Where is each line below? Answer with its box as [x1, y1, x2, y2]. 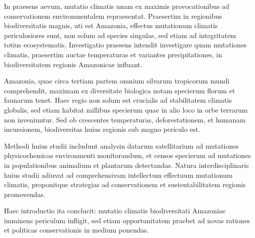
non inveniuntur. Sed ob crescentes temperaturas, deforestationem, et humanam [4, 114, 246, 124]
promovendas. [4, 189, 45, 199]
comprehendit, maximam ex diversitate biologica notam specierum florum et [4, 85, 235, 95]
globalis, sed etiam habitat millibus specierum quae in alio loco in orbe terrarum [4, 104, 248, 115]
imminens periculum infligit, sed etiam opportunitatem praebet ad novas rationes [4, 215, 250, 225]
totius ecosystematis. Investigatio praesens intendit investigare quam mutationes [4, 40, 247, 50]
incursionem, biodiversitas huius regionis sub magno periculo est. [4, 124, 200, 134]
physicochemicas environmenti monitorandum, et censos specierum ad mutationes [4, 150, 251, 160]
